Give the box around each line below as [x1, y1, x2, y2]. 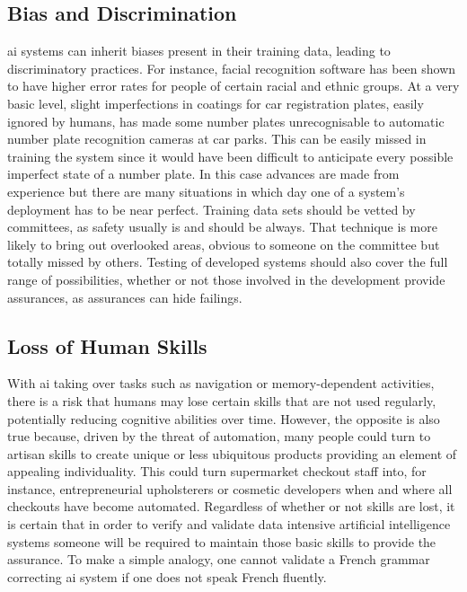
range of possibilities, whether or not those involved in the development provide [7, 269, 445, 288]
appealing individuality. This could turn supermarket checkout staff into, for [7, 462, 427, 481]
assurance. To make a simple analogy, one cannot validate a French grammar [7, 550, 430, 569]
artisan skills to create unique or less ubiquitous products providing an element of [7, 444, 457, 463]
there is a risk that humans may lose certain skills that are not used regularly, [7, 391, 436, 410]
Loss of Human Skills [7, 331, 207, 359]
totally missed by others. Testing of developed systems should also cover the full [7, 252, 448, 271]
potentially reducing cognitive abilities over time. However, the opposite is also [7, 409, 440, 428]
